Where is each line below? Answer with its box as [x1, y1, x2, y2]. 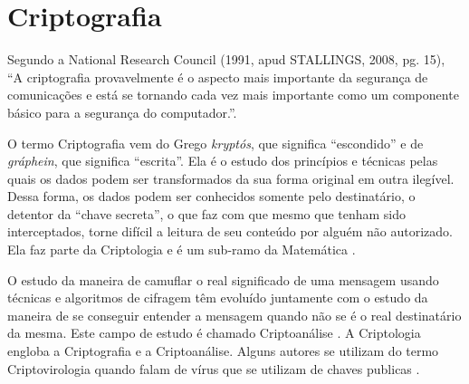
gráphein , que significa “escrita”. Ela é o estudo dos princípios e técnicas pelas [7, 151, 438, 170]
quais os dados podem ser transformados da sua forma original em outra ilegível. [7, 168, 455, 187]
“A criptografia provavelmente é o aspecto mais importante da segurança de [7, 67, 428, 86]
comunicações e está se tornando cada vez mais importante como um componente [7, 85, 459, 104]
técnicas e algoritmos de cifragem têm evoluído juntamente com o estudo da [7, 288, 428, 307]
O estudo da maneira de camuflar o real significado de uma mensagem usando [7, 270, 439, 289]
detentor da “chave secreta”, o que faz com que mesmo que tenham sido [7, 204, 407, 223]
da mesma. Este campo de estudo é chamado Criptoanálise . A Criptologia [7, 323, 421, 342]
